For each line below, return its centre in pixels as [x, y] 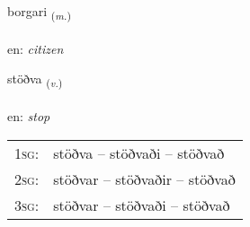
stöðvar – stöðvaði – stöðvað [142, 205]
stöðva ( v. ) [35, 80]
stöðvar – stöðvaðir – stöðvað [144, 179]
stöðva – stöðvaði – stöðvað [139, 153]
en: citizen [36, 48]
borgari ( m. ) [39, 12]
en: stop [29, 116]
